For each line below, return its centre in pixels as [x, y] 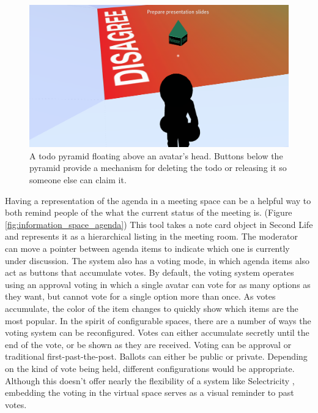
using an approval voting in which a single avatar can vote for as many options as [158, 284]
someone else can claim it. [78, 180]
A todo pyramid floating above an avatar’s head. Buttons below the [156, 155]
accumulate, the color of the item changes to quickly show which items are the [152, 308]
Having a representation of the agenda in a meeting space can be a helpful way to [158, 200]
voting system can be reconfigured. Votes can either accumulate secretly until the [157, 332]
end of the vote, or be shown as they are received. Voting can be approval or [148, 344]
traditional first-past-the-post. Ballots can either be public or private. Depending [156, 356]
